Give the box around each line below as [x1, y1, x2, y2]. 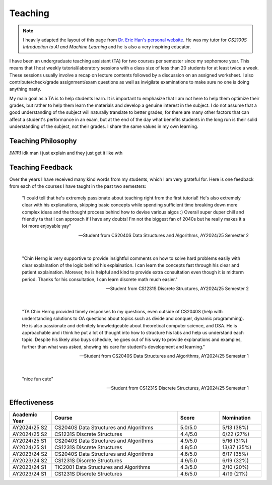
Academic [12, 411, 38, 418]
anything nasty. [9, 86, 41, 92]
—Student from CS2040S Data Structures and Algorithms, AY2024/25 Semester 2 [78, 232, 249, 238]
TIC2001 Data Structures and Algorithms [54, 464, 151, 471]
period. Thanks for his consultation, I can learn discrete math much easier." [22, 276, 178, 282]
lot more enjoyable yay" [22, 223, 72, 229]
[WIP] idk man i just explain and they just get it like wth [9, 150, 123, 156]
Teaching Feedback [9, 163, 73, 171]
